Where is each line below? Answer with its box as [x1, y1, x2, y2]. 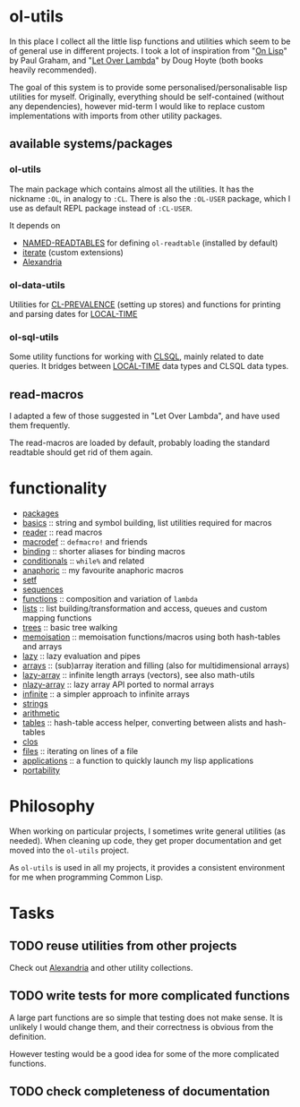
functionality [9, 478, 107, 499]
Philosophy [9, 796, 96, 817]
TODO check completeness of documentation [9, 1084, 270, 1099]
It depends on [9, 219, 61, 230]
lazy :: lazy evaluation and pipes [21, 650, 141, 661]
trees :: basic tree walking [21, 622, 118, 632]
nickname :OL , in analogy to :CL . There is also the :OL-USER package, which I [9, 193, 291, 203]
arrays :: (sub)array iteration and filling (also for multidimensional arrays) [21, 660, 290, 671]
